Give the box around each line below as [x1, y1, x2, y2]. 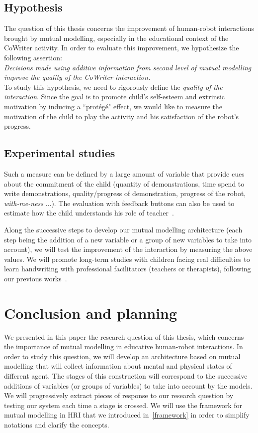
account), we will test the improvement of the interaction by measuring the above [4, 244, 253, 254]
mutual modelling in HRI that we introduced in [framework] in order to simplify [4, 410, 250, 420]
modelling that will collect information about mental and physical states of [4, 361, 232, 371]
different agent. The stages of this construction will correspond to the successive [4, 370, 248, 381]
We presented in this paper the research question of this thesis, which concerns [4, 331, 244, 342]
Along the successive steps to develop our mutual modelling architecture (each [4, 224, 243, 234]
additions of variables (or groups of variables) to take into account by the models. [4, 380, 253, 391]
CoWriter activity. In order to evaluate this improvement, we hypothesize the [4, 42, 239, 53]
